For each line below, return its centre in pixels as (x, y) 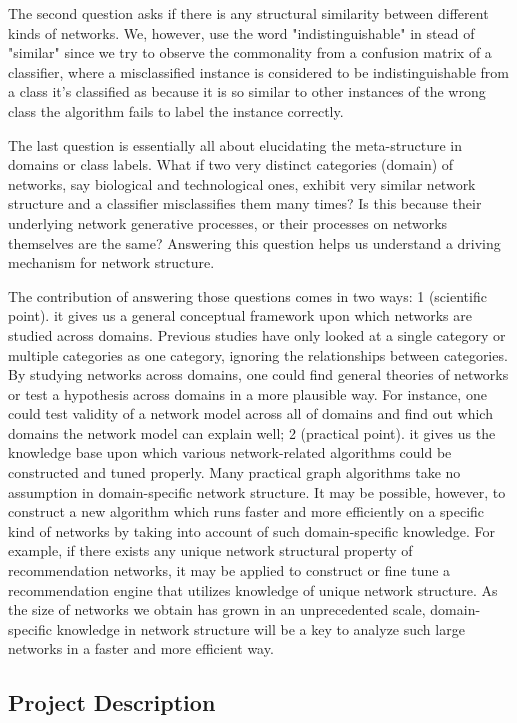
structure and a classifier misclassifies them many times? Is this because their (245, 203)
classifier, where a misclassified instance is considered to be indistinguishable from (259, 71)
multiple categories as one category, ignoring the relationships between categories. (258, 354)
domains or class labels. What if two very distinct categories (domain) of (231, 164)
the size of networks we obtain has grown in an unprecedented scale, (217, 609)
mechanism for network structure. (111, 262)
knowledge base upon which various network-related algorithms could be (230, 452)
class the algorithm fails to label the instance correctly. (176, 110)
